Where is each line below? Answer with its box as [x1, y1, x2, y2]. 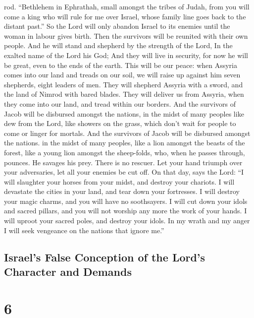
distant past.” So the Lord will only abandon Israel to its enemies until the [4, 21, 230, 31]
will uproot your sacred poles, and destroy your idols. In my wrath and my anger [4, 215, 250, 226]
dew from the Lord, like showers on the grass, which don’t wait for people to [4, 118, 236, 128]
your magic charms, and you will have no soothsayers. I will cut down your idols [4, 195, 248, 206]
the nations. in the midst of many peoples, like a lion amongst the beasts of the [4, 137, 245, 148]
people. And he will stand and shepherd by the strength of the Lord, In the [4, 40, 233, 51]
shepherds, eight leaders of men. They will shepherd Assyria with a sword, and [4, 79, 243, 89]
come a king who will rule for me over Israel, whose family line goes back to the [4, 11, 246, 21]
